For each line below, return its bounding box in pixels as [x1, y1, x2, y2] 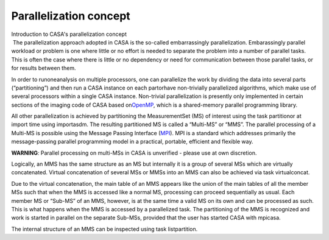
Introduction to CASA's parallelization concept [11, 30, 127, 38]
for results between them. [11, 65, 76, 72]
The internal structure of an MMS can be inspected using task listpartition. [11, 225, 198, 233]
